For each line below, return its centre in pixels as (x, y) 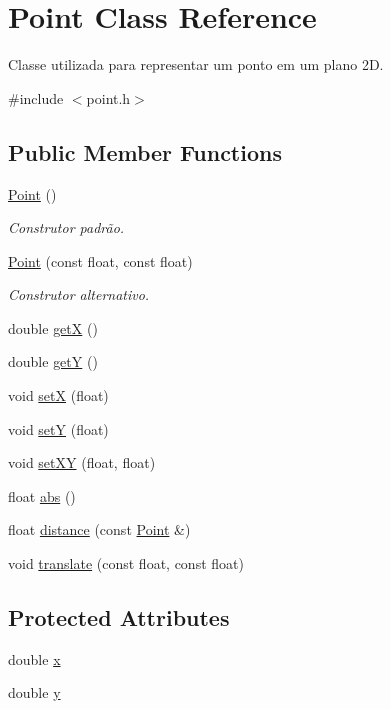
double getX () (53, 327)
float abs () (42, 495)
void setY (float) (58, 428)
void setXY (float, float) (82, 462)
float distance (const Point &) (99, 529)
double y (34, 692)
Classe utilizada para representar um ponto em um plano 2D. (196, 64)
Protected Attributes (119, 617)
